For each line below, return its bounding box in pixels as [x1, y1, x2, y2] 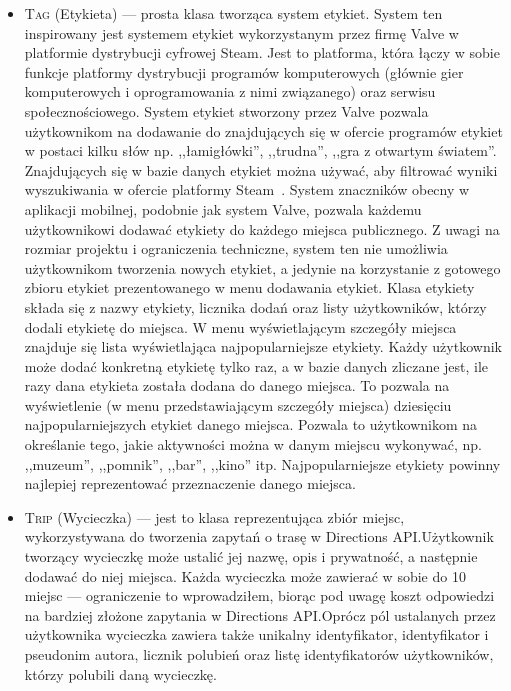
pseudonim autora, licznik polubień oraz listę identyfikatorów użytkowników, [24, 644, 494, 664]
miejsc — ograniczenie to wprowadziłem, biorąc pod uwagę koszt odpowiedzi [24, 585, 495, 606]
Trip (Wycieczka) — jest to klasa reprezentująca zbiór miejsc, [24, 506, 405, 527]
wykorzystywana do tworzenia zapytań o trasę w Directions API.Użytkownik [24, 526, 494, 547]
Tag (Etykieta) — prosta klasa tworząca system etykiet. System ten [24, 3, 443, 23]
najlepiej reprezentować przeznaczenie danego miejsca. [24, 473, 356, 494]
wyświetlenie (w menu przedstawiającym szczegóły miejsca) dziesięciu [24, 394, 452, 415]
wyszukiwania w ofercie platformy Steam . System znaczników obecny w [24, 179, 470, 200]
